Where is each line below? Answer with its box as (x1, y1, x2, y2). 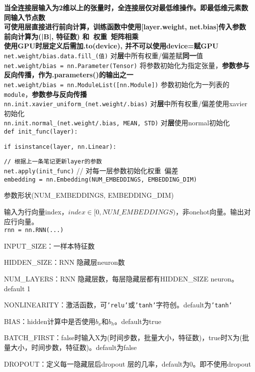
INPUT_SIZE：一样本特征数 (4, 240, 95, 251)
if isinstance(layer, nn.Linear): (4, 143, 117, 150)
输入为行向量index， (4, 206, 69, 216)
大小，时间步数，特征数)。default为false (10, 342, 137, 352)
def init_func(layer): (4, 128, 78, 136)
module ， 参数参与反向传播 (4, 89, 87, 99)
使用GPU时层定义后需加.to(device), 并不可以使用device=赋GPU (4, 41, 219, 51)
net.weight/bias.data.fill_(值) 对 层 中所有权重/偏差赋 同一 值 (4, 50, 204, 60)
